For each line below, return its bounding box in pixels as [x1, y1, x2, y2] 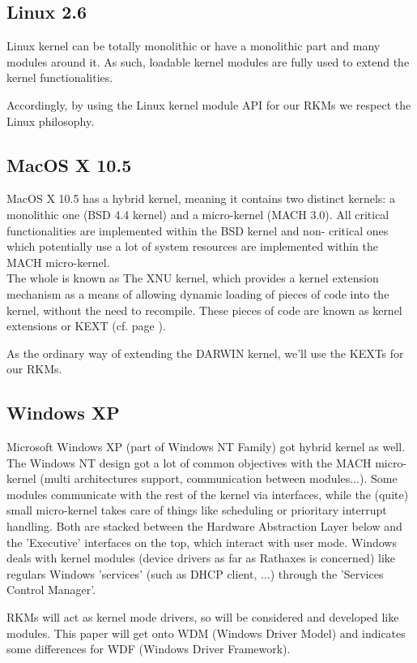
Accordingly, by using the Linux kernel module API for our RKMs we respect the [6, 96, 411, 113]
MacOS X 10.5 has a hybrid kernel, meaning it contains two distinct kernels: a [6, 190, 395, 207]
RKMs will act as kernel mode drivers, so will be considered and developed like [6, 609, 399, 626]
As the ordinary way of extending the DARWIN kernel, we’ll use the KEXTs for [6, 344, 404, 361]
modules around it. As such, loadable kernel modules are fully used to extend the [6, 53, 410, 70]
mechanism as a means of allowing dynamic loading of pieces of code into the [6, 285, 389, 302]
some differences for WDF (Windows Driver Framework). [6, 640, 291, 657]
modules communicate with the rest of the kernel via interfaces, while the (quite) [6, 485, 409, 502]
